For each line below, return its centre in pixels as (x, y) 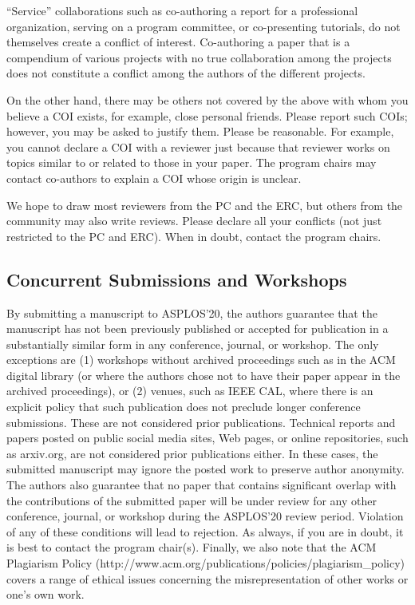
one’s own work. (45, 594)
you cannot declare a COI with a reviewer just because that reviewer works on (198, 146)
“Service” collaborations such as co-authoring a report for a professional (182, 10)
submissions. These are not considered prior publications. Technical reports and (201, 422)
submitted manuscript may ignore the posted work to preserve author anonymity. (206, 469)
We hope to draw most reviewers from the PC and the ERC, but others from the (205, 205)
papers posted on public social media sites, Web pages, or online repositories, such (207, 438)
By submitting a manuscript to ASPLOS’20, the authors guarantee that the (192, 312)
